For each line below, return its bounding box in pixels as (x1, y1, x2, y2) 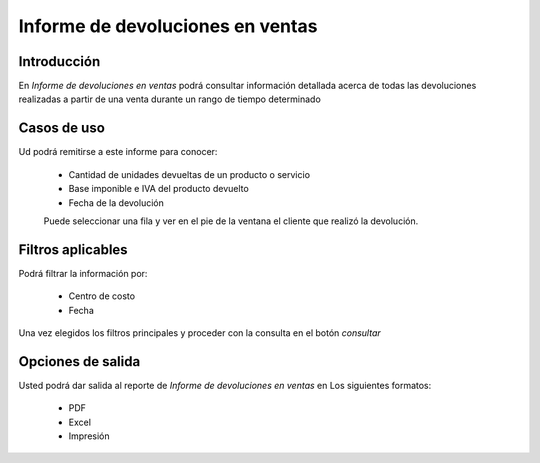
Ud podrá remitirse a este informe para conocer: (18, 146, 218, 158)
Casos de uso (18, 120, 105, 137)
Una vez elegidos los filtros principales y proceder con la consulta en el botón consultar (18, 327, 382, 339)
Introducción (18, 53, 101, 70)
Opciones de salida (18, 353, 141, 370)
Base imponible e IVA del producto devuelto (68, 183, 249, 195)
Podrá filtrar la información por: (18, 267, 148, 279)
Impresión (68, 430, 110, 442)
